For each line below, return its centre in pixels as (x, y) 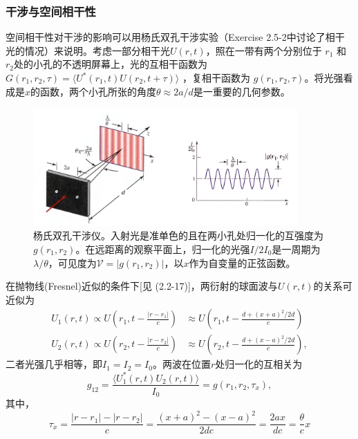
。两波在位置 (181, 364)
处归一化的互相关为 (259, 364)
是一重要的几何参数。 (242, 91)
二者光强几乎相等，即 (54, 364)
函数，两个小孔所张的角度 (98, 91)
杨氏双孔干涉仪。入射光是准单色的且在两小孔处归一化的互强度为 (178, 235)
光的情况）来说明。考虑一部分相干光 (88, 50)
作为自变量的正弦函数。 (242, 262)
